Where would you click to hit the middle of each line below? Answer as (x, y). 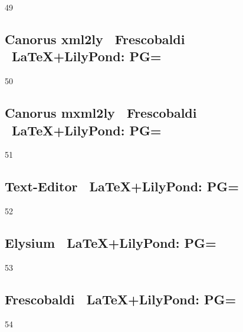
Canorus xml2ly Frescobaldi (95, 39)
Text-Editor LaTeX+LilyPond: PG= (122, 186)
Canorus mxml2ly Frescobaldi (101, 113)
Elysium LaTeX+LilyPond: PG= (111, 243)
